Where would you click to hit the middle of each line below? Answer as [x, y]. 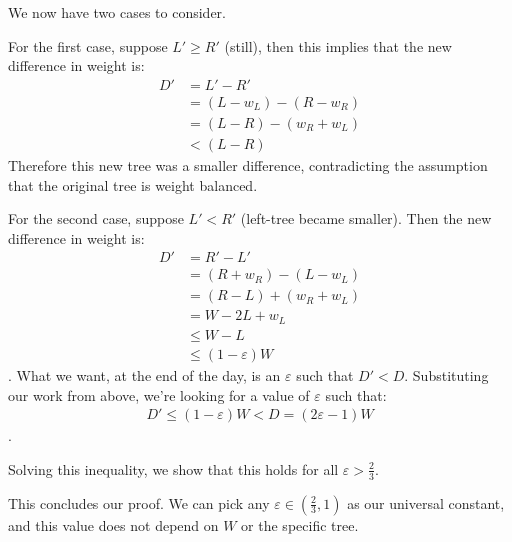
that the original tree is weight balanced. [133, 184]
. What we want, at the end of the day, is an [144, 374]
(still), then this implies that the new [338, 45]
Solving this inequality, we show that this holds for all [173, 468]
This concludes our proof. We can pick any [139, 502]
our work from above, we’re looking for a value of [159, 394]
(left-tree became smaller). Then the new [366, 218]
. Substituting [446, 374]
